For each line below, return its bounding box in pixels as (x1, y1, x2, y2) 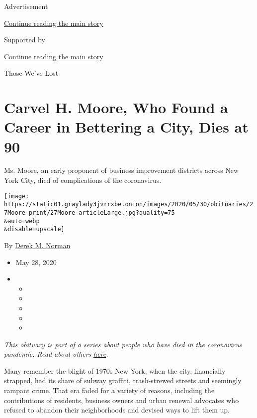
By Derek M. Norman (4, 240, 71, 250)
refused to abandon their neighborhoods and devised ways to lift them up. (4, 405, 230, 415)
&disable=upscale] (4, 226, 65, 233)
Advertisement (4, 1, 48, 11)
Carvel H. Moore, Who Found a (4, 97, 228, 118)
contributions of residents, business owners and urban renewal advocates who (4, 395, 239, 405)
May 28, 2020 (15, 257, 57, 267)
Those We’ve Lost (4, 68, 59, 78)
